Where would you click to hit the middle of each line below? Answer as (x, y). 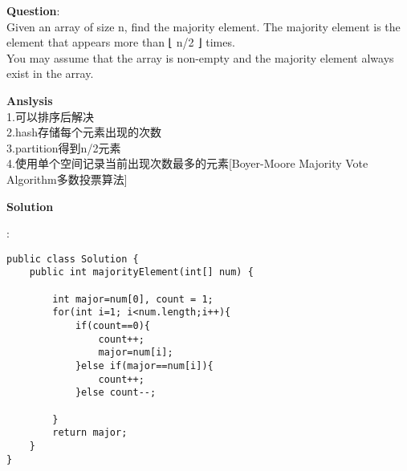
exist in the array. (50, 73)
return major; (90, 433)
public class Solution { (73, 259)
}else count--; (116, 393)
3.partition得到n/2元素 (64, 147)
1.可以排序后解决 (50, 116)
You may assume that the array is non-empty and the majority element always (200, 57)
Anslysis (30, 100)
